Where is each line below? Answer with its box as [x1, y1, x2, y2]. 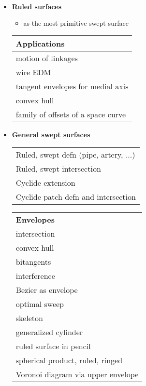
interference [15, 270, 55, 281]
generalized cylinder [15, 326, 83, 338]
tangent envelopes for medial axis [15, 80, 129, 92]
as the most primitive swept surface [23, 17, 129, 28]
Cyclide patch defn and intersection [15, 191, 136, 202]
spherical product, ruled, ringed [15, 354, 123, 366]
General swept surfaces [12, 129, 90, 140]
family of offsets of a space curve [15, 109, 126, 120]
